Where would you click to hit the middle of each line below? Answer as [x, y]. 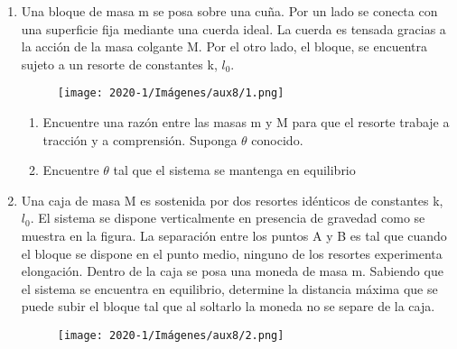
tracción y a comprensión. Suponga [140, 139]
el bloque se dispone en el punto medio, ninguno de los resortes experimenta [232, 253]
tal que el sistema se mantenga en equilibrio [234, 170]
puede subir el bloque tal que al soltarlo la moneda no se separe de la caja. [228, 306]
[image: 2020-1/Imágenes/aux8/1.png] [171, 93]
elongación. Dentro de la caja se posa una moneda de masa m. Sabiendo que [232, 271]
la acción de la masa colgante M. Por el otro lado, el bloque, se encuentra [224, 46]
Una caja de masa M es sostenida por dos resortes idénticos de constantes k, [232, 200]
